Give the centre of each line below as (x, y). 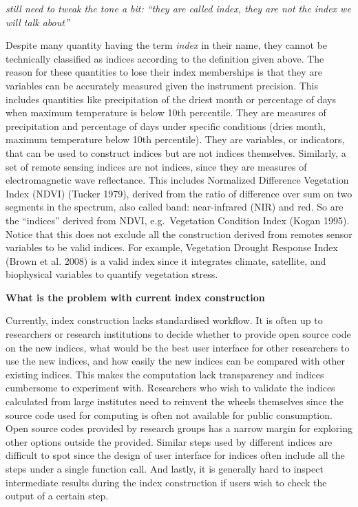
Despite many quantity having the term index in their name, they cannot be (167, 45)
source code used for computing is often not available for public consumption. (169, 414)
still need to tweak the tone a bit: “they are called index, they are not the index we (178, 8)
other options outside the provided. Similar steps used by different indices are (169, 441)
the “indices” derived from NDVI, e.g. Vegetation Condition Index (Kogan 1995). (178, 220)
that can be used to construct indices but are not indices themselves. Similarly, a (176, 152)
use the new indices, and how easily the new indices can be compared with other (176, 361)
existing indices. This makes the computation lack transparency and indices (165, 374)
